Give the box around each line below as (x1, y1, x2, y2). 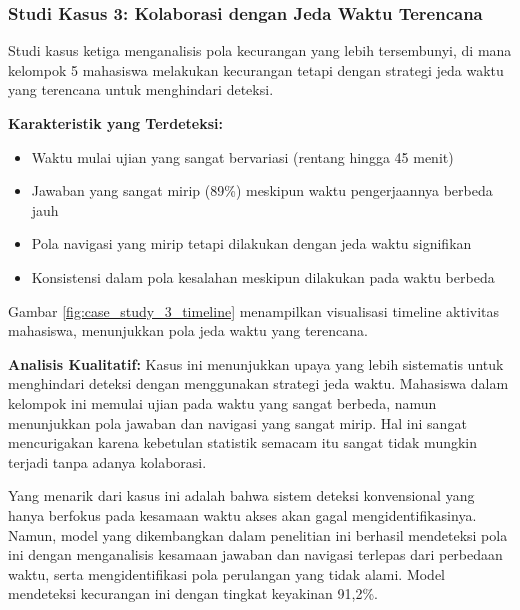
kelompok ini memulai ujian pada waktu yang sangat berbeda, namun (8, 392, 437, 413)
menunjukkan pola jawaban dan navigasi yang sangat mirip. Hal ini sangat (8, 412, 467, 433)
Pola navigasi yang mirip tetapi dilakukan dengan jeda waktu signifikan (31, 233, 472, 254)
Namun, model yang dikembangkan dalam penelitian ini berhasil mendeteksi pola (8, 524, 508, 545)
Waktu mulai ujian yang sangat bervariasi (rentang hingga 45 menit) (31, 146, 454, 167)
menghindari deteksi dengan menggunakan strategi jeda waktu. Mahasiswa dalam (8, 373, 509, 394)
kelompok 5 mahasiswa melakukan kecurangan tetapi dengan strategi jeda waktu (8, 59, 504, 80)
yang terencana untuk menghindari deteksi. (8, 79, 274, 100)
